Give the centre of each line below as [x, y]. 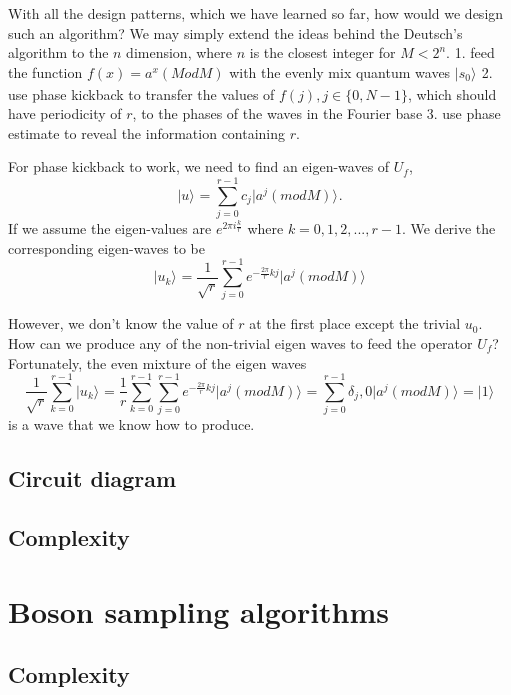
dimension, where [179, 52]
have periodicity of [65, 113]
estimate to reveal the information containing [147, 132]
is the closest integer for [322, 52]
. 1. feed [470, 52]
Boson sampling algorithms [199, 610]
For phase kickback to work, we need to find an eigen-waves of [199, 166]
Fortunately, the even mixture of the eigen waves [157, 362]
